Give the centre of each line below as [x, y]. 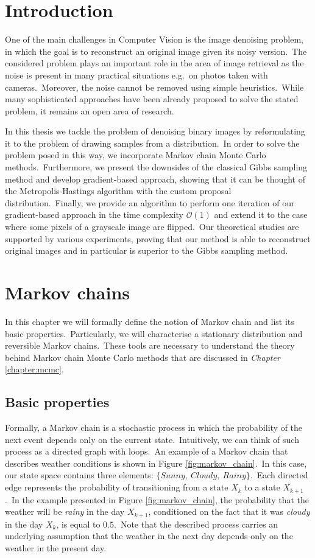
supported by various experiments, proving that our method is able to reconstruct [158, 238]
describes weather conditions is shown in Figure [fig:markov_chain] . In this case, [156, 463]
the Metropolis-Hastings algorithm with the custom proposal [118, 191]
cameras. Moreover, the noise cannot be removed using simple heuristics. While [154, 87]
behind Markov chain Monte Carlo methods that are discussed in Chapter [143, 357]
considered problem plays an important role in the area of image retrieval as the [154, 63]
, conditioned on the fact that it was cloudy [229, 511]
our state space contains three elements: [79, 475]
